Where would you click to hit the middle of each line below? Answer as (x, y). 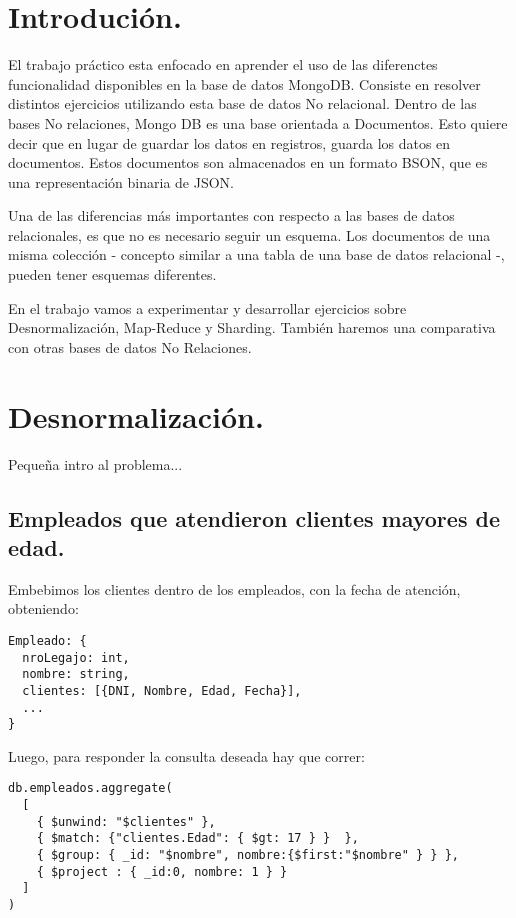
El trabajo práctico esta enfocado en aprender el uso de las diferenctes (223, 64)
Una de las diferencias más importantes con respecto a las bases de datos (231, 215)
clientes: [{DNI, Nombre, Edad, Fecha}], (162, 690)
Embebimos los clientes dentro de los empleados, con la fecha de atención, (234, 588)
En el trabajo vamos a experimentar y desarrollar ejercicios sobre (207, 307)
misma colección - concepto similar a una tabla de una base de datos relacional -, (256, 254)
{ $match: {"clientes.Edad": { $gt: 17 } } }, (197, 838)
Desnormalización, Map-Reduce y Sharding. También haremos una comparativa (252, 327)
